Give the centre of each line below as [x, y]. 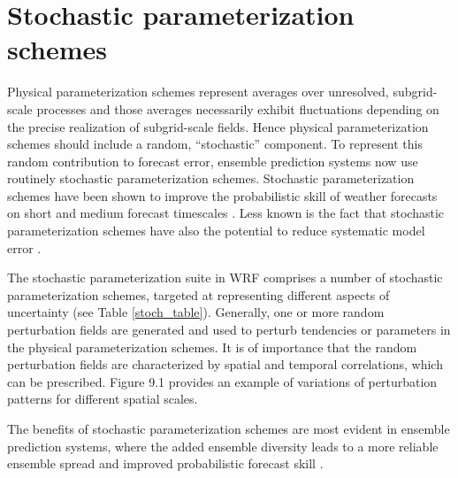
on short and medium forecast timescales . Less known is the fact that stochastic [226, 213]
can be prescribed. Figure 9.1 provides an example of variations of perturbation [222, 381]
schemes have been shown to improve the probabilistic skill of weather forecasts [222, 195]
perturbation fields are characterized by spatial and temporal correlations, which [225, 364]
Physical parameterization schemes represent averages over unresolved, [198, 92]
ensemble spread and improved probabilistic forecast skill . [165, 463]
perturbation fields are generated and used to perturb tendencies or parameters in [229, 330]
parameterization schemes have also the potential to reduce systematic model [216, 231]
